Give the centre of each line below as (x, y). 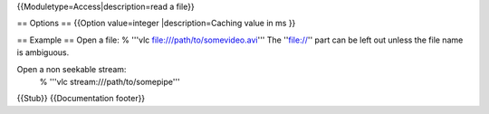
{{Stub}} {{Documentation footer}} (81, 99)
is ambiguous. (43, 52)
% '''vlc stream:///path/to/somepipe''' (110, 81)
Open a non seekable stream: (72, 69)
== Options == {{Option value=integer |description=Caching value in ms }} (156, 24)
